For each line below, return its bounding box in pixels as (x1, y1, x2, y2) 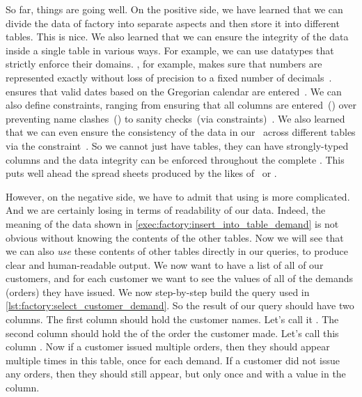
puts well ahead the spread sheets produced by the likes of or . (6, 166, 277, 180)
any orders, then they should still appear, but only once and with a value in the (6, 366, 346, 381)
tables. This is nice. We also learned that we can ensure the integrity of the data (6, 29, 349, 44)
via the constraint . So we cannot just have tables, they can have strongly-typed (6, 138, 349, 153)
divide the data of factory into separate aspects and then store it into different (6, 15, 340, 30)
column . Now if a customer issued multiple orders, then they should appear (6, 339, 330, 354)
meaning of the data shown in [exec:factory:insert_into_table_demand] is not (6, 216, 339, 231)
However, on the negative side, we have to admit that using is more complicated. (6, 189, 350, 203)
